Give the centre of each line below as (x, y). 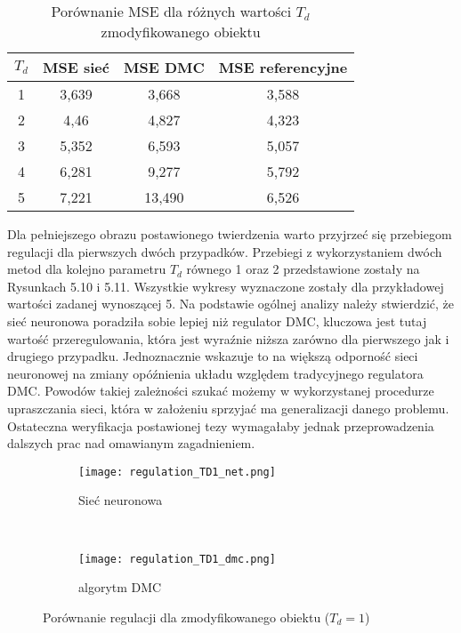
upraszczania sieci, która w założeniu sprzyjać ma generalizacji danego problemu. (228, 408)
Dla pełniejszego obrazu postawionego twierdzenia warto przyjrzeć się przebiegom (230, 234)
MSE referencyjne (283, 67)
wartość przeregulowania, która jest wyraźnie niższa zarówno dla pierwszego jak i (228, 338)
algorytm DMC (120, 587)
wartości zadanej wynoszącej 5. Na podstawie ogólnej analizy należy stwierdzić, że (230, 304)
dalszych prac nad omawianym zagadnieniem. (131, 443)
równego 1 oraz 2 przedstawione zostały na (303, 269)
